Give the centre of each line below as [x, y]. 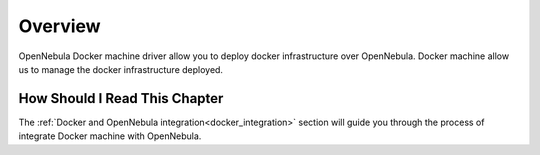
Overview [59, 26]
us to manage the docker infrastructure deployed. [121, 69]
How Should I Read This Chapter [121, 98]
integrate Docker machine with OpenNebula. [110, 136]
